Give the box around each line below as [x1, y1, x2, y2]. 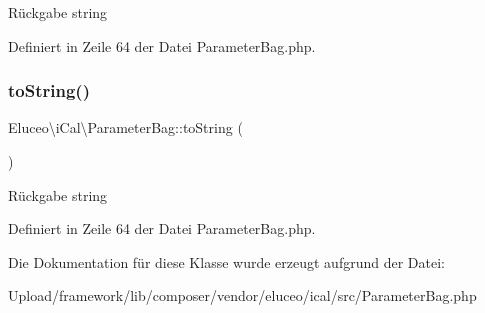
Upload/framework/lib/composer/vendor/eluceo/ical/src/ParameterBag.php [8, 285, 477, 306]
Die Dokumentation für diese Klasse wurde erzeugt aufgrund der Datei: [8, 251, 445, 272]
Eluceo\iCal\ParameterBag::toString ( [8, 117, 243, 138]
